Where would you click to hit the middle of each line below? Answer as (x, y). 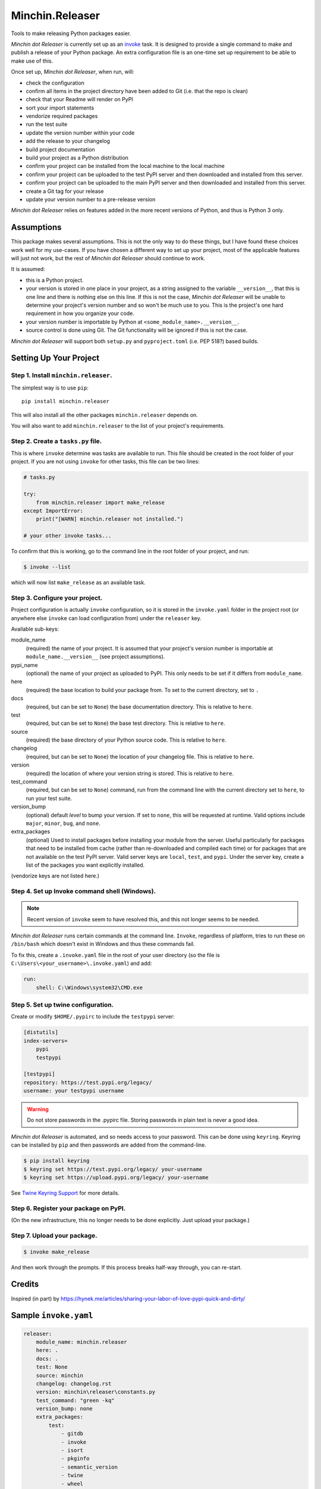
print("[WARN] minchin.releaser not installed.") (110, 519)
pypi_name (24, 665)
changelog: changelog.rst (74, 1384)
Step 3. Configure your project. (57, 597)
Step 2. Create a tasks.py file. (56, 441)
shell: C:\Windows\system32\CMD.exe (89, 988)
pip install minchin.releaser (66, 401)
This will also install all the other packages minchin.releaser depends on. (105, 415)
